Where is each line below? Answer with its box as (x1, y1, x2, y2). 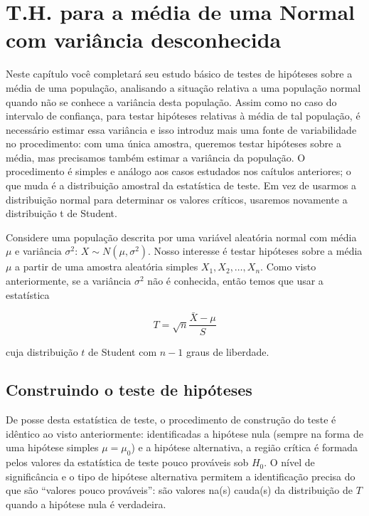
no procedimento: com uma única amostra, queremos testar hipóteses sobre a (6, 136, 341, 151)
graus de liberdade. (186, 344, 269, 359)
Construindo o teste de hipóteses (6, 379, 252, 401)
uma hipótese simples (6, 440, 99, 455)
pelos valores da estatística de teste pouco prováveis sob (6, 455, 249, 470)
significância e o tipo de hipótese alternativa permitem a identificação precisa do (6, 468, 355, 483)
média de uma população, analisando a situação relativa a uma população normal (6, 80, 361, 95)
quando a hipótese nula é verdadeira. (6, 497, 166, 512)
